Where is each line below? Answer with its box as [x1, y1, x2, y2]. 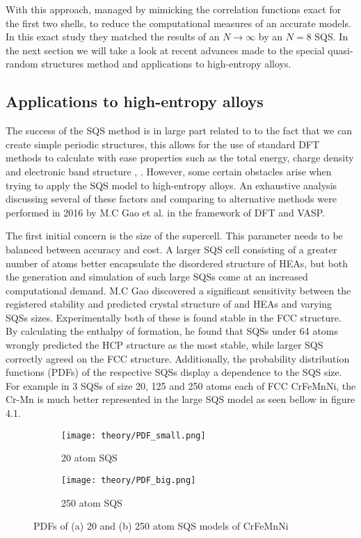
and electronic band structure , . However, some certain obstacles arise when [6, 164, 332, 178]
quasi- [328, 42, 353, 57]
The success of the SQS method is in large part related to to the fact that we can [6, 123, 353, 138]
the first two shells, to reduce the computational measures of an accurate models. [6, 15, 351, 30]
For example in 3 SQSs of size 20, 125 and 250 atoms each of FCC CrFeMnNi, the [6, 378, 356, 393]
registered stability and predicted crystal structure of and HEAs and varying [6, 296, 332, 311]
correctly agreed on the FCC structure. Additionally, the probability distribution [6, 351, 350, 365]
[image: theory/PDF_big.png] [61, 475, 196, 485]
